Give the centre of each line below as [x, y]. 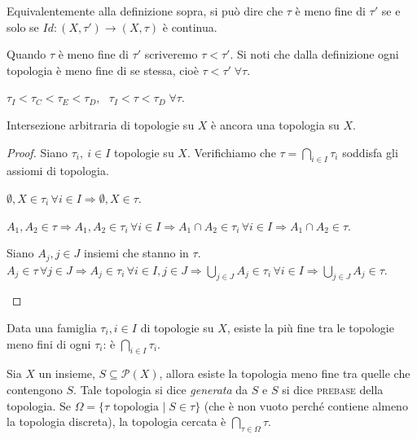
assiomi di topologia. [58, 171]
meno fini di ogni [49, 343]
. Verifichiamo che [231, 152]
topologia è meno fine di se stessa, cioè [103, 70]
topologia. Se [39, 405]
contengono [35, 389]
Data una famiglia [52, 327]
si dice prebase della [333, 389]
